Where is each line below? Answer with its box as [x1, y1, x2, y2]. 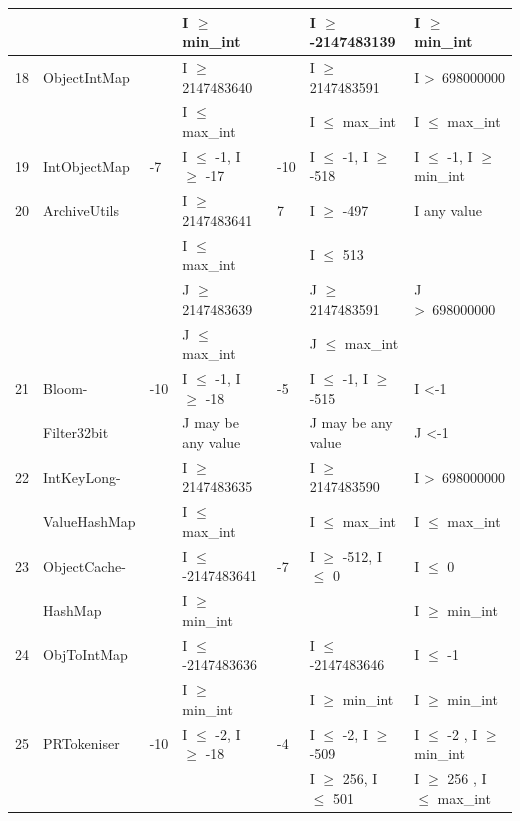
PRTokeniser [43, 733, 120, 754]
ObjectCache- [43, 555, 126, 576]
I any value [414, 200, 482, 221]
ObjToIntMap [43, 644, 128, 665]
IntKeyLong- [43, 466, 121, 487]
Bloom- [43, 377, 88, 398]
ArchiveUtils [43, 200, 119, 221]
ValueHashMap [43, 511, 136, 532]
